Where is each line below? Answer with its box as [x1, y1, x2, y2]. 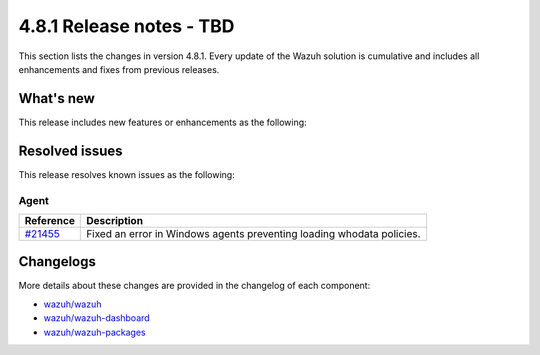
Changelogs [18, 253, 97, 270]
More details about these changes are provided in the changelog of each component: [18, 280, 371, 292]
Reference [24, 213, 75, 227]
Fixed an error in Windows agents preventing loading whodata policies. [86, 226, 421, 240]
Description [86, 213, 144, 227]
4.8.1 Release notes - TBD [18, 15, 235, 37]
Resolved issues [18, 142, 124, 159]
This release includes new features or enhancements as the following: [18, 116, 307, 128]
